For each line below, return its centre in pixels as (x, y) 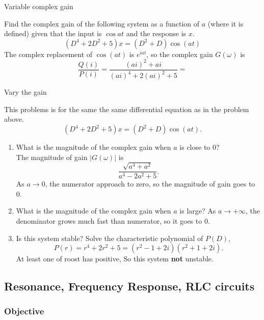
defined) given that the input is (53, 33)
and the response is (156, 33)
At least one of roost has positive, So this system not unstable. (115, 259)
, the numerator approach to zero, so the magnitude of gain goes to (150, 184)
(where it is (226, 23)
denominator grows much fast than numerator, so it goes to (109, 220)
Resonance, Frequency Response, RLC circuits (129, 286)
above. (14, 119)
